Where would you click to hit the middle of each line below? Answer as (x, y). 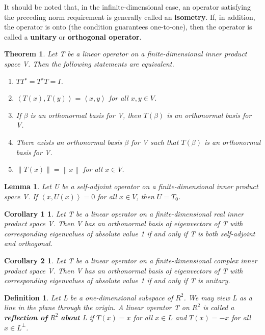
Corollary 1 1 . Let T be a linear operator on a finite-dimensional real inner (124, 213)
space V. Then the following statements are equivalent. (89, 63)
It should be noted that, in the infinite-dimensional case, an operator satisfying (127, 7)
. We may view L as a (218, 297)
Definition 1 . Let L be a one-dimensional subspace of (89, 297)
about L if (77, 317)
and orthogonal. (28, 243)
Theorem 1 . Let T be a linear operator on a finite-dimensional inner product (126, 54)
